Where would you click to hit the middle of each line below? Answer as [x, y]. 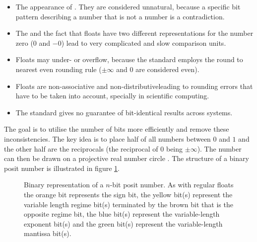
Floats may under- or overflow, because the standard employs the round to [129, 59]
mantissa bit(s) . [48, 233]
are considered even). [167, 69]
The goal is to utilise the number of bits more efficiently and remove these [117, 129]
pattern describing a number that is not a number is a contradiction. [120, 16]
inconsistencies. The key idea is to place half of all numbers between [107, 138]
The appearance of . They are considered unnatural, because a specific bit [128, 6]
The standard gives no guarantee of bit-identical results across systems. [124, 112]
